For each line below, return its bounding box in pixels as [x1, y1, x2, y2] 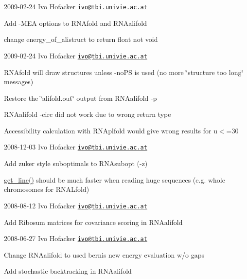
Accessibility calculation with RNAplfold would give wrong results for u [4, 125, 217, 135]
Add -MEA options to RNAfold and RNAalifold [4, 18, 147, 28]
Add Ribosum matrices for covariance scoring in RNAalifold [4, 217, 183, 227]
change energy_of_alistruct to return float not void [4, 34, 158, 44]
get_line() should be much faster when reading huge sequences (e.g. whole [4, 174, 225, 185]
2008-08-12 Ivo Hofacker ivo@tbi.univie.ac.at [4, 200, 147, 210]
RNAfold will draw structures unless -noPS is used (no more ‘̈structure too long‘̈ [4, 67, 244, 77]
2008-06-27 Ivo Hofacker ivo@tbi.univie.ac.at [4, 233, 147, 243]
